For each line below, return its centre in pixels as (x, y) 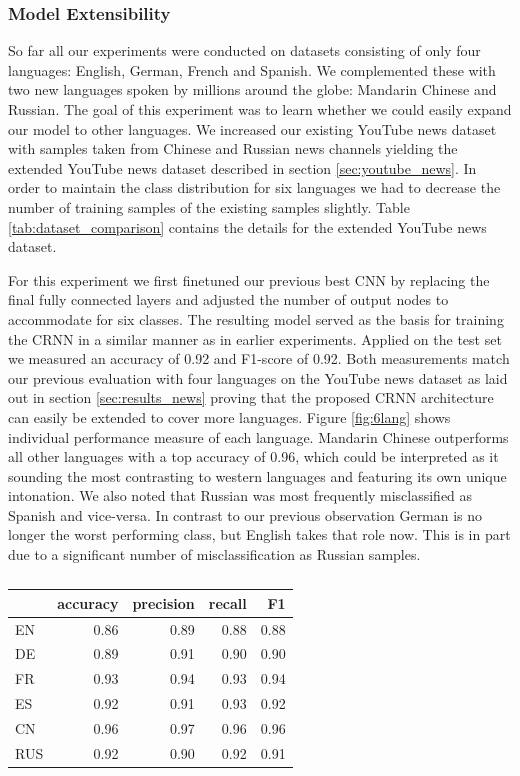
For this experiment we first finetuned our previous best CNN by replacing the (249, 279)
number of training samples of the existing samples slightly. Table (209, 206)
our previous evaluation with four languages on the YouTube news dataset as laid (258, 377)
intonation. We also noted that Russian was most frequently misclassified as (240, 495)
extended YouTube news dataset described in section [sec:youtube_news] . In (242, 167)
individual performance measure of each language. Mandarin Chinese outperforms (258, 436)
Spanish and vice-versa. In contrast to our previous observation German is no (245, 514)
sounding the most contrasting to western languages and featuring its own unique (257, 475)
